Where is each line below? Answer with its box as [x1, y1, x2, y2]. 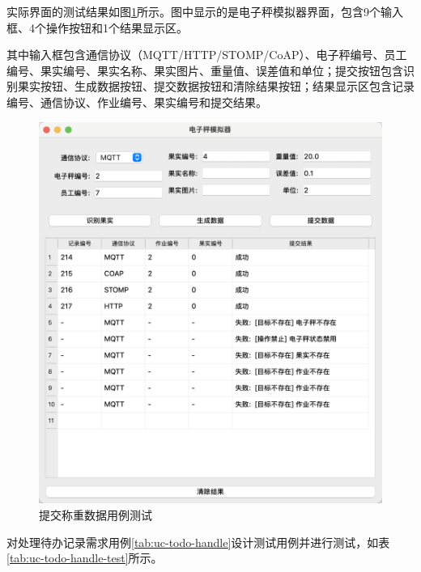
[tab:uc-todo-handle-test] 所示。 [6, 549, 163, 566]
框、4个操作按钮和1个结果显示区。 [6, 19, 188, 36]
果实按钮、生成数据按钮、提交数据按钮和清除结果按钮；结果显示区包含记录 [17, 78, 415, 95]
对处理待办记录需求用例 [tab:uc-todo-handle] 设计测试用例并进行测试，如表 [6, 533, 390, 550]
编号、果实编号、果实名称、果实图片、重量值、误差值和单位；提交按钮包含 [6, 61, 403, 78]
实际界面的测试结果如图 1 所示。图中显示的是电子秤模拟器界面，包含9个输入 [6, 3, 403, 19]
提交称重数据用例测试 [39, 506, 152, 523]
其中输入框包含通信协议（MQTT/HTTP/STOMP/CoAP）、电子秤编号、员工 [6, 46, 407, 63]
